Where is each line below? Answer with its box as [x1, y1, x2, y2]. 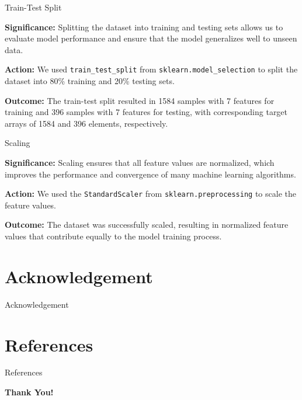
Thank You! [5, 386, 54, 398]
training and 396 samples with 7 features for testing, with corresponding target [5, 106, 288, 118]
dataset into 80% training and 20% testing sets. [5, 75, 175, 87]
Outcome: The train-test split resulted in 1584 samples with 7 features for [5, 94, 275, 106]
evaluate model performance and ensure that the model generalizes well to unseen [5, 32, 297, 44]
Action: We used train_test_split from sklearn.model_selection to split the [5, 63, 298, 75]
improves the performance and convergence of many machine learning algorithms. [5, 168, 296, 180]
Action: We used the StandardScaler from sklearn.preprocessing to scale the [5, 187, 296, 200]
